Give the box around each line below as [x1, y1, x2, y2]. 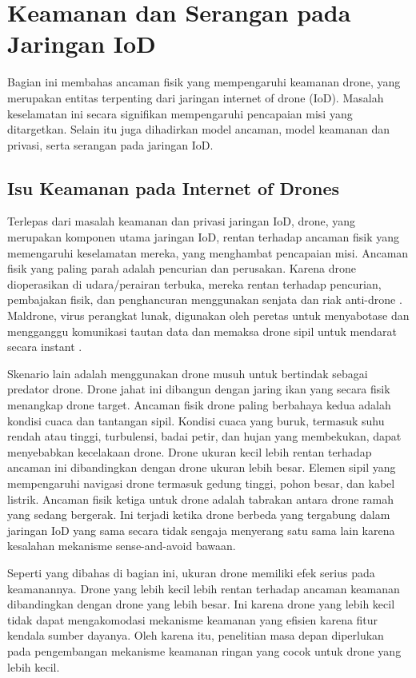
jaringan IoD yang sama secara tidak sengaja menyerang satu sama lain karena [7, 521, 395, 538]
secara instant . [7, 338, 82, 355]
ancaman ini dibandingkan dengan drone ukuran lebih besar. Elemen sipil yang [7, 459, 396, 476]
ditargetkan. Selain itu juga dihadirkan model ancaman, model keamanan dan [7, 121, 390, 138]
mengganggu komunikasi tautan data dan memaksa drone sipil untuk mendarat [7, 322, 397, 339]
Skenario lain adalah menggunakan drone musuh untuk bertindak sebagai [7, 365, 368, 381]
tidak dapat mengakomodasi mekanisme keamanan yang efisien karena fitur [7, 611, 378, 628]
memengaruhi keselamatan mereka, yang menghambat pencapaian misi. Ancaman [7, 244, 409, 261]
